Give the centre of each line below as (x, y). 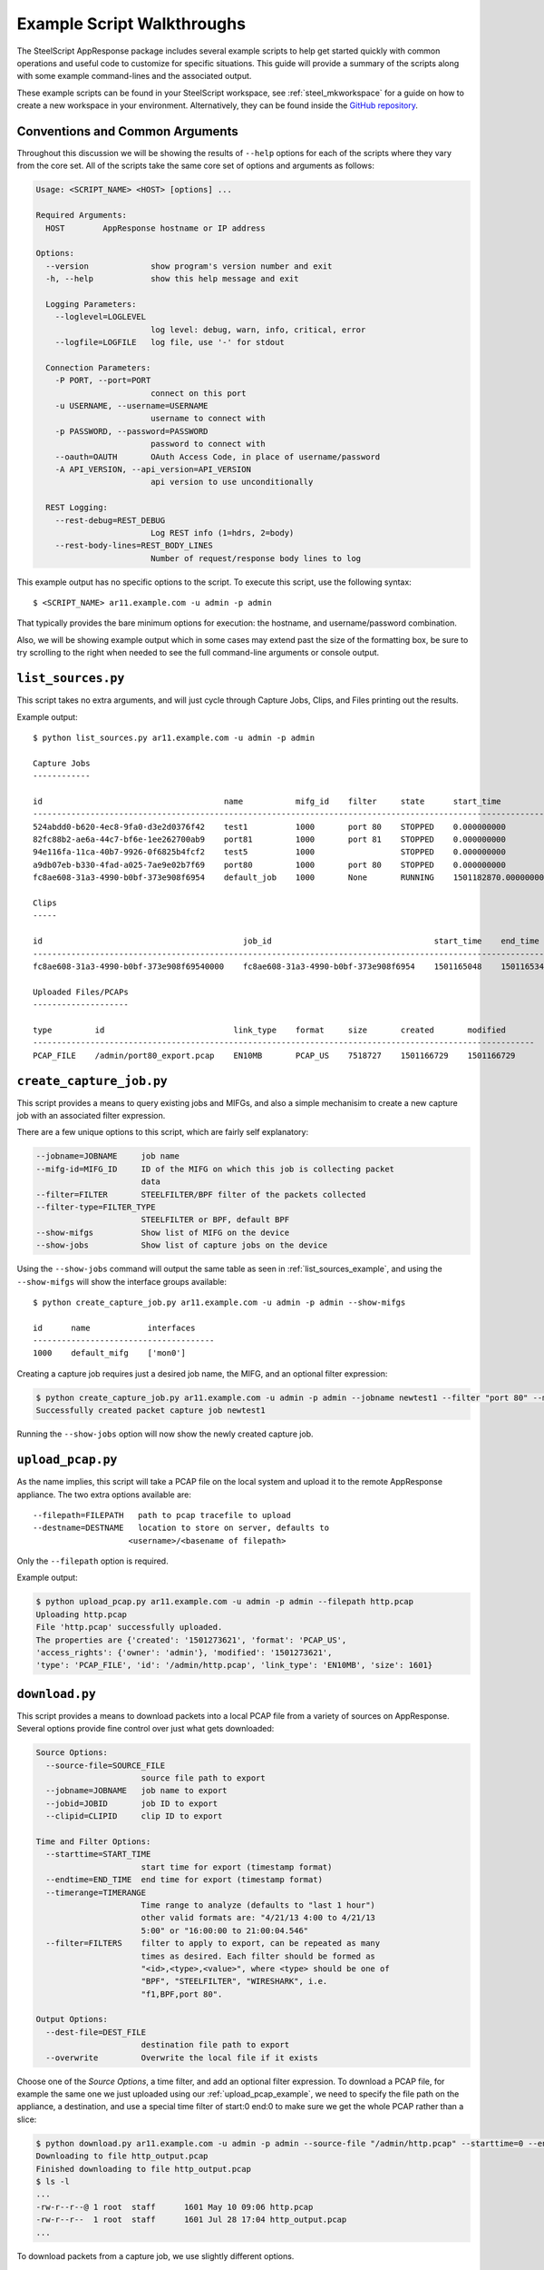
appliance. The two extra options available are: (104, 1495)
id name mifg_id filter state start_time (267, 801)
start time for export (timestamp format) (237, 1867)
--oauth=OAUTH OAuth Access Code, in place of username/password (218, 457)
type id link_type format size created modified (270, 1030)
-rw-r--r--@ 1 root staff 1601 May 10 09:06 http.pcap (175, 2207)
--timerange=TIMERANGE (96, 1892)
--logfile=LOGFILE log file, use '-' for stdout (170, 342)
